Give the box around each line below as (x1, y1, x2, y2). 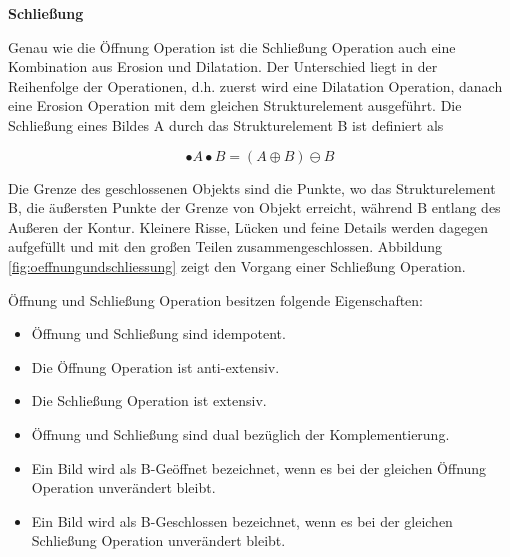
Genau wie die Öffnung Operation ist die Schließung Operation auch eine (8, 36, 456, 57)
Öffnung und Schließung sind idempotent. (31, 323, 286, 344)
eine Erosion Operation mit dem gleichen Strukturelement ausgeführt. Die (8, 95, 462, 116)
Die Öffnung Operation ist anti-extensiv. (31, 356, 280, 377)
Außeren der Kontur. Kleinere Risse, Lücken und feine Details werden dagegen (8, 216, 489, 237)
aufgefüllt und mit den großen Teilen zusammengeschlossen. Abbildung (8, 236, 442, 257)
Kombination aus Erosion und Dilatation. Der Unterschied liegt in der (8, 56, 438, 77)
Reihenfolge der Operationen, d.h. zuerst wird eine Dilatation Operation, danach (8, 75, 503, 96)
